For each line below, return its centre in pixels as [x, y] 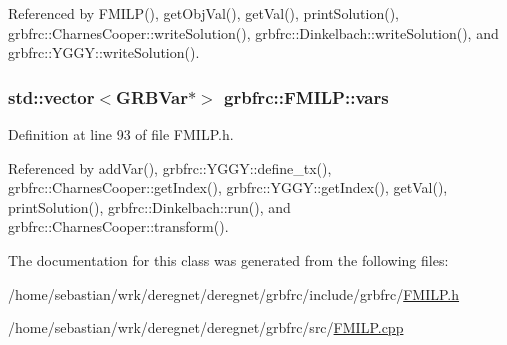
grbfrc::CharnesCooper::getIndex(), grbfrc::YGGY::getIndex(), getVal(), [228, 187]
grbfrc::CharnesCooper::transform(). [118, 226]
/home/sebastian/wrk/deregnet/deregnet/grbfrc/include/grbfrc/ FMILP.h [234, 293]
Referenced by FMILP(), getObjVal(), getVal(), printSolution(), [203, 13]
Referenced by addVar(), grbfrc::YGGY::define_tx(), [170, 167]
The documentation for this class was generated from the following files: [228, 259]
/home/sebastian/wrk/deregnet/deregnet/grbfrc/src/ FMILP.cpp [206, 327]
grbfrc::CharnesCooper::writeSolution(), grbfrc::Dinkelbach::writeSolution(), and [253, 32]
